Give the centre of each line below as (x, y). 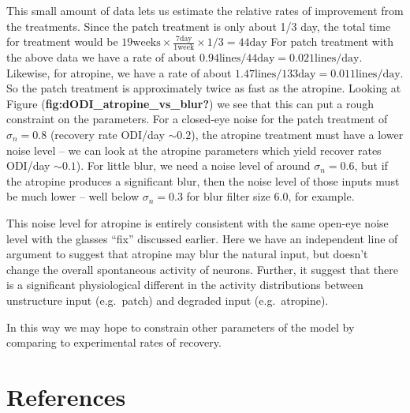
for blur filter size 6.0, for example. (270, 196)
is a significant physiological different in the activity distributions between (185, 285)
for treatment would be (62, 41)
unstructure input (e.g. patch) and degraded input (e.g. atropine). (168, 300)
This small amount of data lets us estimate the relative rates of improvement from (205, 10)
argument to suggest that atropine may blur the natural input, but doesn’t (187, 254)
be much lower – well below (73, 196)
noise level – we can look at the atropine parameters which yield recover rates (194, 150)
